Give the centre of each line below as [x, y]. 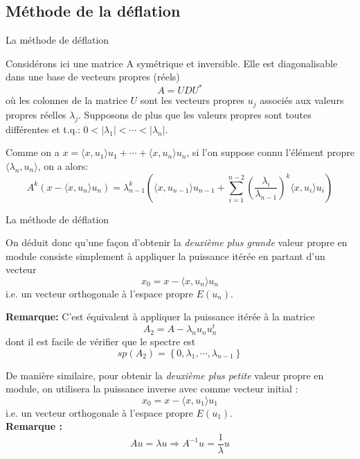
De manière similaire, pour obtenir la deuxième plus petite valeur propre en [165, 375]
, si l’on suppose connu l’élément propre [270, 152]
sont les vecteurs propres [192, 100]
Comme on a [33, 152]
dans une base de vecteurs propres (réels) [93, 77]
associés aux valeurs [302, 100]
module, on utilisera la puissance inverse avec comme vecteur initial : [152, 389]
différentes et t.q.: [43, 129]
